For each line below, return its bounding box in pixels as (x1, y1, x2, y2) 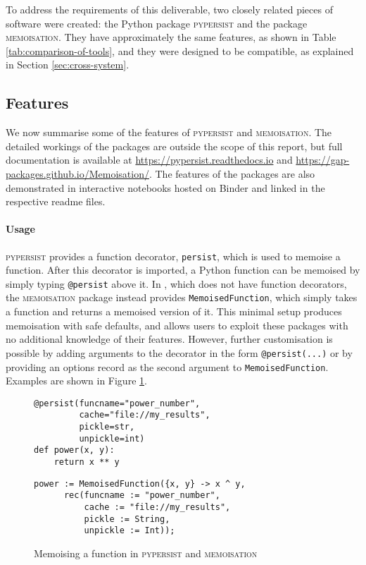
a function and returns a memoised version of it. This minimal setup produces (6, 304, 342, 319)
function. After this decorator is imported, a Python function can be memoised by (6, 262, 360, 277)
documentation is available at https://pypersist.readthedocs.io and (6, 152, 293, 167)
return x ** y (53, 457, 120, 468)
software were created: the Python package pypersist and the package (6, 16, 308, 30)
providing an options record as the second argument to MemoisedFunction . (6, 359, 329, 374)
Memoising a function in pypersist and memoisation (34, 546, 258, 560)
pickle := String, (84, 514, 170, 524)
